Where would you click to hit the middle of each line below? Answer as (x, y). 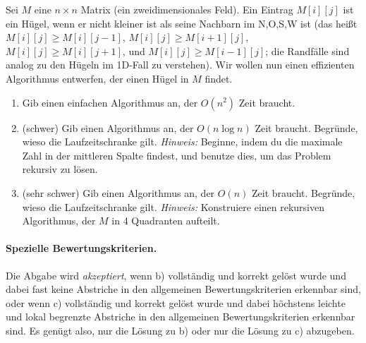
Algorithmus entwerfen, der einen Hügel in (97, 78)
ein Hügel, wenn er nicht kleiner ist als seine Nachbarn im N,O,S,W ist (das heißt (182, 23)
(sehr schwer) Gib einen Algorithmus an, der (118, 192)
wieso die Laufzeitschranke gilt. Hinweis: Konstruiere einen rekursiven (173, 206)
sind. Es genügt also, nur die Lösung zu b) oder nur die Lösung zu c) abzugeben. (180, 330)
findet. (219, 78)
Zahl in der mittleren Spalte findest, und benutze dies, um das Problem (177, 155)
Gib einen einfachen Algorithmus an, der (110, 102)
